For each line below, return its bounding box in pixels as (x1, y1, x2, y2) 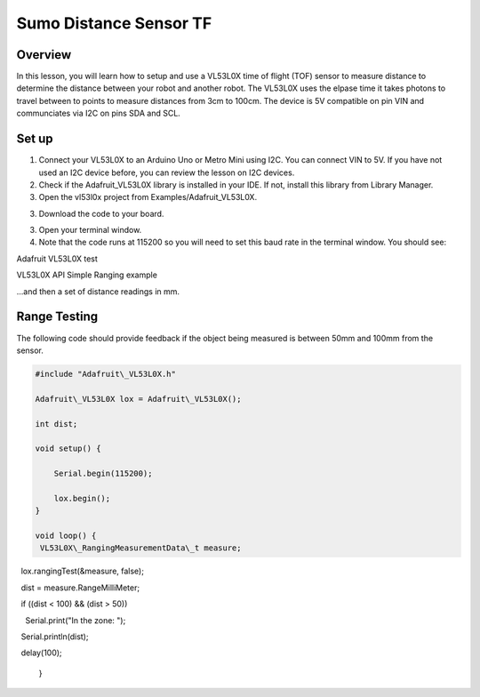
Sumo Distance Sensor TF (16, 13, 212, 33)
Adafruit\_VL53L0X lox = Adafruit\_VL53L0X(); (35, 394, 242, 404)
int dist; (35, 419, 78, 429)
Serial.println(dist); (20, 631, 89, 642)
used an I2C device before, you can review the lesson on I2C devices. (38, 167, 295, 178)
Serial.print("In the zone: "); (25, 614, 126, 626)
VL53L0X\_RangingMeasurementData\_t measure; (40, 543, 242, 553)
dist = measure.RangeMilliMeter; (20, 582, 140, 593)
